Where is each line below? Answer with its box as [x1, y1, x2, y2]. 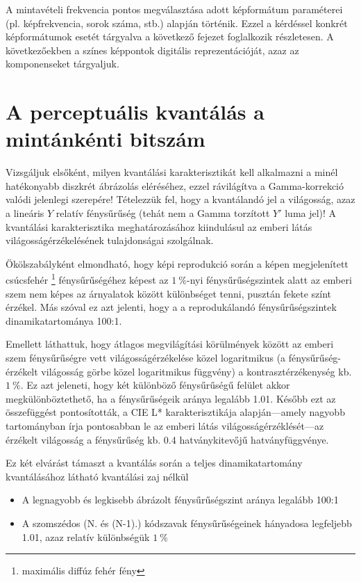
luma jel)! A [285, 206, 337, 220]
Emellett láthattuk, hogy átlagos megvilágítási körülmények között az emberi [6, 337, 334, 351]
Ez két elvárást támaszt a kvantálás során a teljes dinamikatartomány [6, 455, 303, 470]
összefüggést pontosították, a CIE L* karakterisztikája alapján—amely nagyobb [6, 405, 345, 419]
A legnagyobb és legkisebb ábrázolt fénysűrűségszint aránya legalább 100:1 [22, 492, 339, 507]
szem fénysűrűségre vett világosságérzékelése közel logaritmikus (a [6, 350, 286, 365]
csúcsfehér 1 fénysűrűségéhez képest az [6, 270, 169, 287]
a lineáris [6, 206, 44, 220]
